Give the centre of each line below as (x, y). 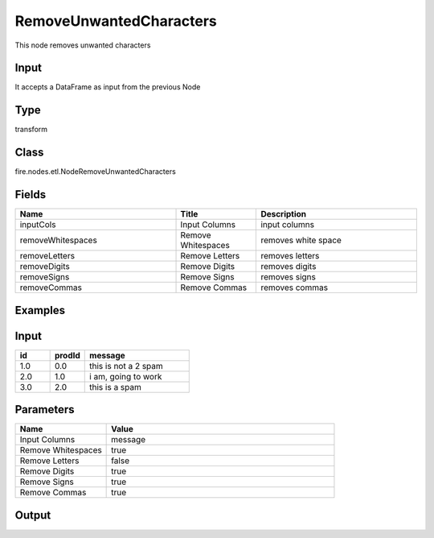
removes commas (295, 288)
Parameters (45, 410)
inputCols (38, 225)
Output (33, 515)
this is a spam (116, 387)
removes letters (290, 256)
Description (284, 214)
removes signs (289, 277)
